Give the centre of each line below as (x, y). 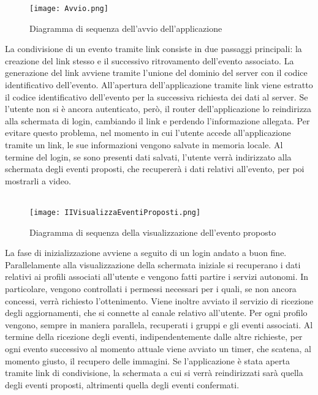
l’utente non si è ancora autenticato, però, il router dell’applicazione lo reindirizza (158, 109)
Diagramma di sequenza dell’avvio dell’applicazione (126, 28)
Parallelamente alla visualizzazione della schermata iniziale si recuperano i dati (153, 264)
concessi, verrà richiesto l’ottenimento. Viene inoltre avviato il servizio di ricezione (159, 300)
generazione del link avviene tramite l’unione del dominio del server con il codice (156, 73)
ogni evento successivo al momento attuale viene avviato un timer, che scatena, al (158, 348)
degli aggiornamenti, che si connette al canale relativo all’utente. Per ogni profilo (156, 313)
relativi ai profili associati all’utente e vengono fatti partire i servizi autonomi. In (157, 276)
